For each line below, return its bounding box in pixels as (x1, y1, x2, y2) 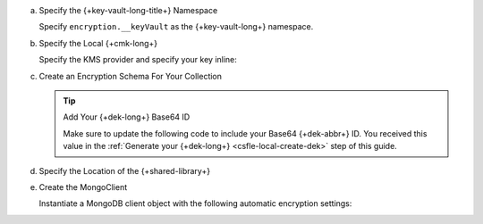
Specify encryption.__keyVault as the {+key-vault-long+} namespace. (38, 21, 314, 32)
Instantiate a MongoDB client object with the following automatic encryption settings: (38, 198, 352, 209)
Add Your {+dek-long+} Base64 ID (63, 112, 191, 122)
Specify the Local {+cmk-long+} (38, 37, 158, 48)
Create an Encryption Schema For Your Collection (38, 71, 223, 81)
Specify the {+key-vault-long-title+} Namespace (38, 5, 218, 15)
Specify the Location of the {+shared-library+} (38, 165, 210, 176)
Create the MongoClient (38, 181, 128, 192)
